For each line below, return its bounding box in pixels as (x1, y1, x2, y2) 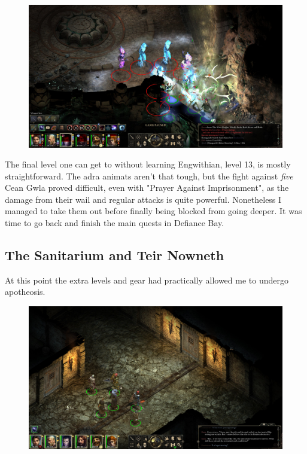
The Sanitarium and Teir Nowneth (5, 246, 224, 264)
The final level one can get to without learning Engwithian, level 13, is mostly (5, 158, 291, 170)
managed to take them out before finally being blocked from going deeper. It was (5, 205, 302, 217)
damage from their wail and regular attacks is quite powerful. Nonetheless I (5, 193, 282, 205)
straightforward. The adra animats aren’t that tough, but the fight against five (5, 169, 293, 182)
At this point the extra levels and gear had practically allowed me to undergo (5, 273, 288, 286)
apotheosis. (5, 285, 45, 298)
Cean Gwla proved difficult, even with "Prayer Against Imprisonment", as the (5, 181, 289, 194)
